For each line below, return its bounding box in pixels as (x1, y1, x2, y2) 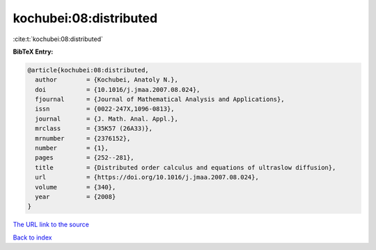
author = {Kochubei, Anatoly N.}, (35, 76, 179, 84)
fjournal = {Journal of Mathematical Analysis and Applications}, (35, 95, 285, 104)
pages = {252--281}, (35, 154, 135, 162)
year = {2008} (35, 193, 116, 201)
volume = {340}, (35, 183, 116, 191)
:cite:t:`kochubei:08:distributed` (13, 35, 104, 43)
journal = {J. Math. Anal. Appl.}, (35, 115, 179, 123)
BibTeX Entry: (13, 47, 54, 56)
